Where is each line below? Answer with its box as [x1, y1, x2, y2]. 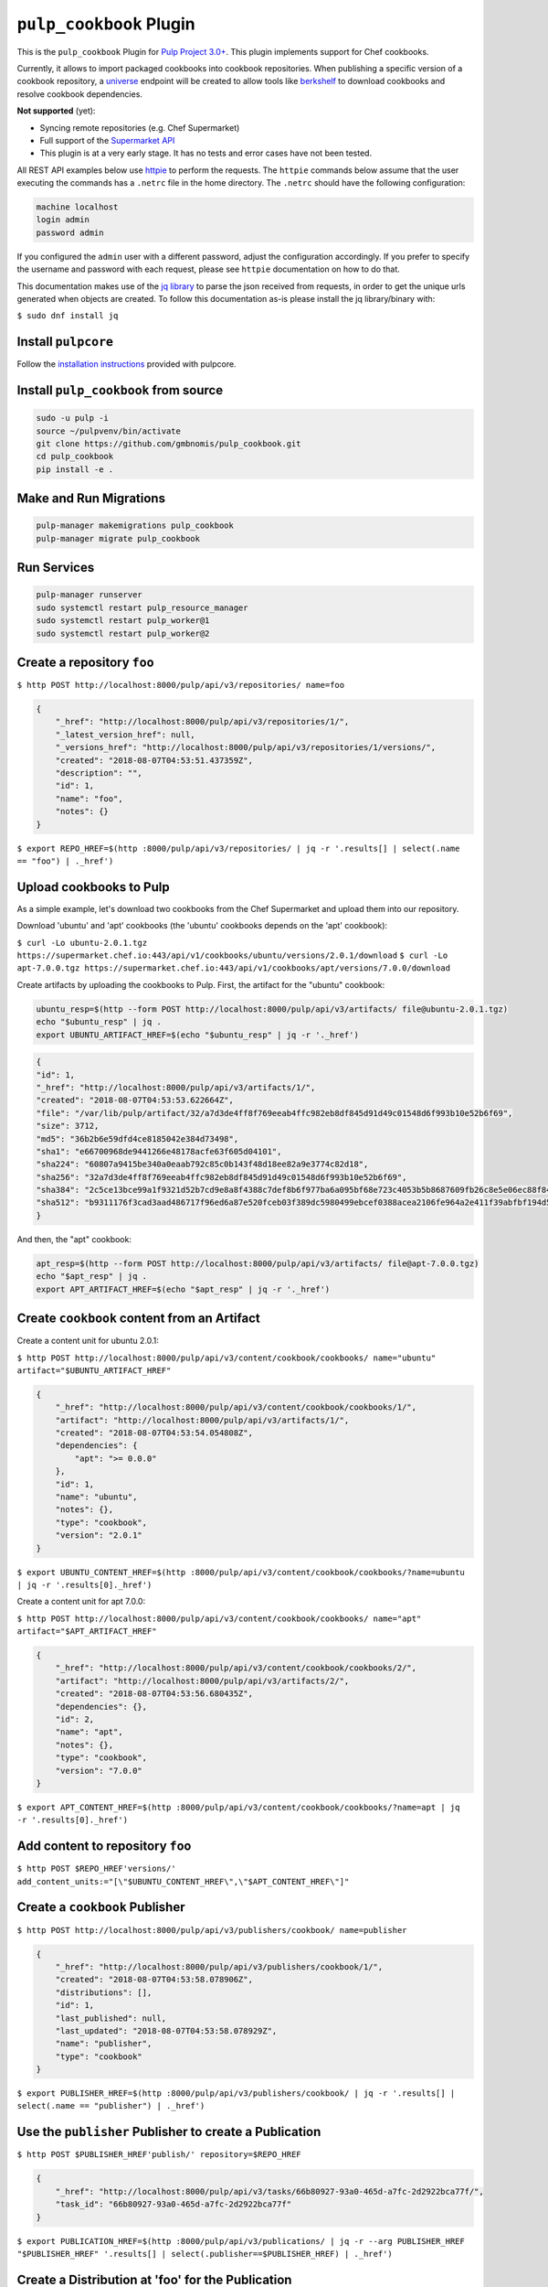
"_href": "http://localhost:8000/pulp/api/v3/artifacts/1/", [36, 1082, 316, 1092]
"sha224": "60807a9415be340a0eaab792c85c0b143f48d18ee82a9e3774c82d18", [36, 1159, 369, 1170]
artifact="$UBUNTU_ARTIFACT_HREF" [16, 1365, 172, 1376]
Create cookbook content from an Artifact [16, 1311, 260, 1326]
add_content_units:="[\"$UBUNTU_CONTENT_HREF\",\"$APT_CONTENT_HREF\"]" [16, 1876, 350, 1886]
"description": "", [55, 768, 143, 778]
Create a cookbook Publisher [16, 1899, 185, 1916]
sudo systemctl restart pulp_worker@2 [36, 628, 210, 639]
